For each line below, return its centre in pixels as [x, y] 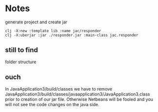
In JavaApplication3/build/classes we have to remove [59, 89]
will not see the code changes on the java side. [52, 104]
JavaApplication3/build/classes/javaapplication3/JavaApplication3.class [78, 94]
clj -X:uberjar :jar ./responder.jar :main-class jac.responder [72, 35]
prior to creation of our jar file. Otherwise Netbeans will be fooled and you [79, 99]
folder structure [21, 62]
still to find [21, 50]
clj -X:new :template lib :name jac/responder [53, 31]
